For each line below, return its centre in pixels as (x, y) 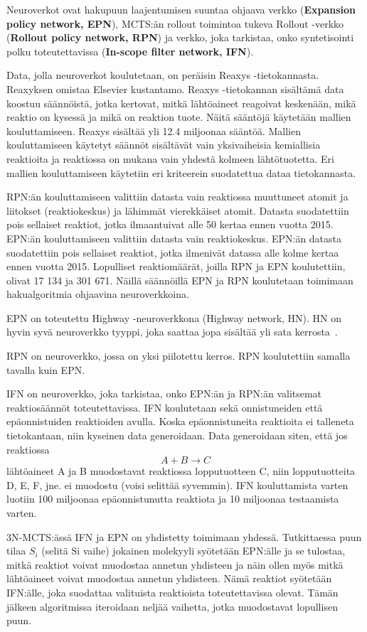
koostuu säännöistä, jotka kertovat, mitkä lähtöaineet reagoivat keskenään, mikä (181, 103)
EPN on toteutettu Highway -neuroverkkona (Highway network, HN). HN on (174, 317)
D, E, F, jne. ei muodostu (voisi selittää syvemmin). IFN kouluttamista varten (177, 484)
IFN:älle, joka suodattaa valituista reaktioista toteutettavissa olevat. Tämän (172, 592)
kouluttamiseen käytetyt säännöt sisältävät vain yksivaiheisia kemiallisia (164, 145)
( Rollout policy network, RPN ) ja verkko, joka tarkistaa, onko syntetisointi (180, 37)
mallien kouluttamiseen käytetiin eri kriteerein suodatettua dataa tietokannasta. (181, 172)
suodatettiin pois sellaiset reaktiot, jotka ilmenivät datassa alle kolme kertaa (173, 252)
